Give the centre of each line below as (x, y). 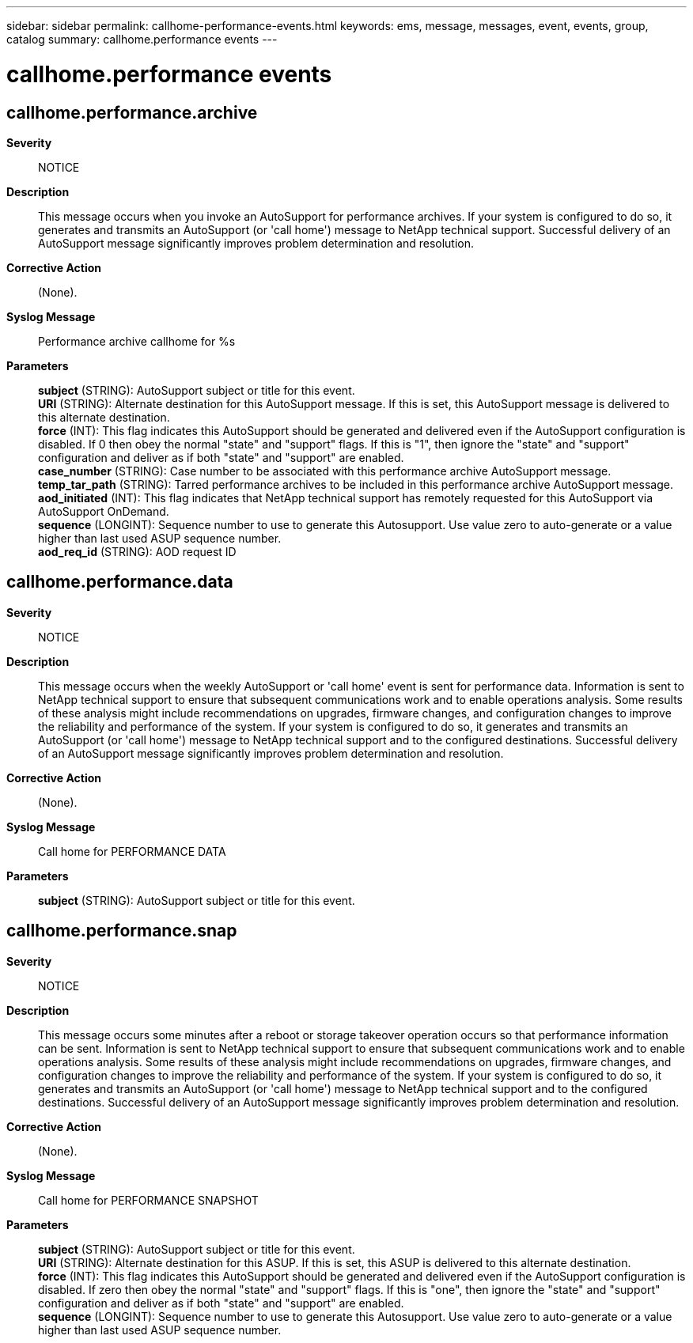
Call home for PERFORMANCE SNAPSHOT (148, 1200)
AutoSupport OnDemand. (104, 511)
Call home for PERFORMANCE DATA (132, 851)
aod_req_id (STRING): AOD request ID (137, 551)
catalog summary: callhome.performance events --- (142, 39)
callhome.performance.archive (132, 112)
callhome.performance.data (120, 582)
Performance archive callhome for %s (137, 341)
